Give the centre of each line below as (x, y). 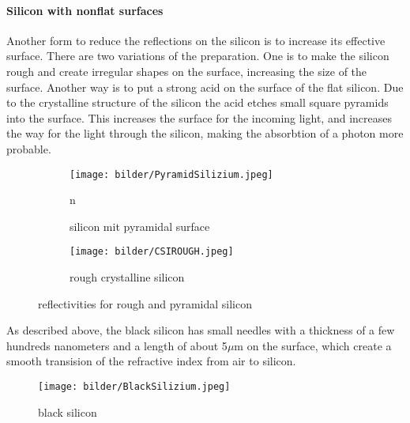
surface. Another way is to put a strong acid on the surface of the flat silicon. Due (205, 87)
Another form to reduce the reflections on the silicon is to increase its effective (196, 40)
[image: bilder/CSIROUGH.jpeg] (152, 252)
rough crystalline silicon (127, 277)
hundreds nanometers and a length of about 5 (117, 345)
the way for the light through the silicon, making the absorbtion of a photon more (205, 133)
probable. (29, 148)
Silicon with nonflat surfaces (85, 10)
